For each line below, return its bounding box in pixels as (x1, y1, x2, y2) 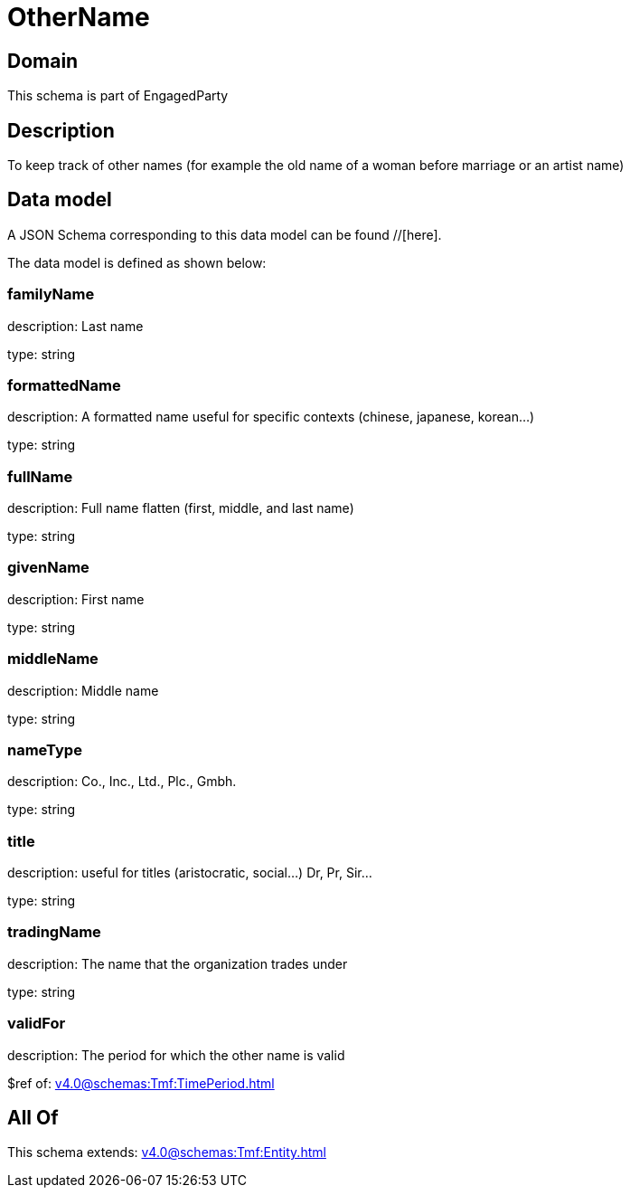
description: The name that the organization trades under (7, 955, 348, 972)
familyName (7, 285, 95, 304)
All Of (7, 1106, 59, 1130)
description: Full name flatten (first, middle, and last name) (7, 500, 354, 517)
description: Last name (7, 318, 144, 334)
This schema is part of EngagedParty (7, 88, 229, 104)
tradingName (7, 923, 101, 942)
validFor (7, 1014, 66, 1033)
